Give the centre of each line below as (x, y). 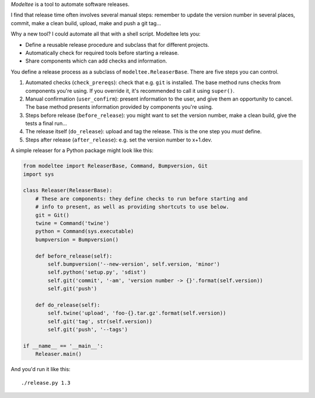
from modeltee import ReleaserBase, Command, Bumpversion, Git (116, 166)
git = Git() (52, 215)
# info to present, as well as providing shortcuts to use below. (132, 207)
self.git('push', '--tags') (88, 330)
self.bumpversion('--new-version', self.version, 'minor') (134, 264)
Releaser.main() (58, 354)
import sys (38, 174)
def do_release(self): (68, 305)
